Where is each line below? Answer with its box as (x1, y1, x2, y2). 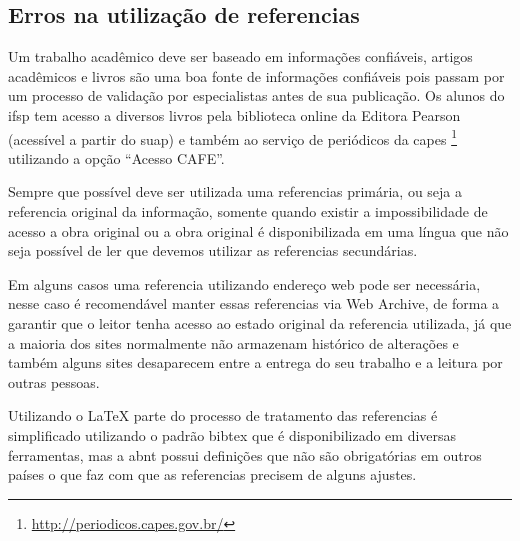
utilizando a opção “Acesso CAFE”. (8, 147, 225, 168)
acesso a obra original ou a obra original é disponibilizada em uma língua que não (8, 220, 509, 241)
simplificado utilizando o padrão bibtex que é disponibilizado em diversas (8, 424, 457, 445)
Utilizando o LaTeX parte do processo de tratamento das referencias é (8, 405, 438, 426)
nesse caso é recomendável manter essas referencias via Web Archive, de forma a (8, 293, 500, 314)
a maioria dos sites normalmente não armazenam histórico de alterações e (8, 332, 459, 353)
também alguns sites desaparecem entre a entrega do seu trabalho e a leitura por (8, 352, 503, 373)
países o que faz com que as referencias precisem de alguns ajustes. (8, 464, 417, 485)
